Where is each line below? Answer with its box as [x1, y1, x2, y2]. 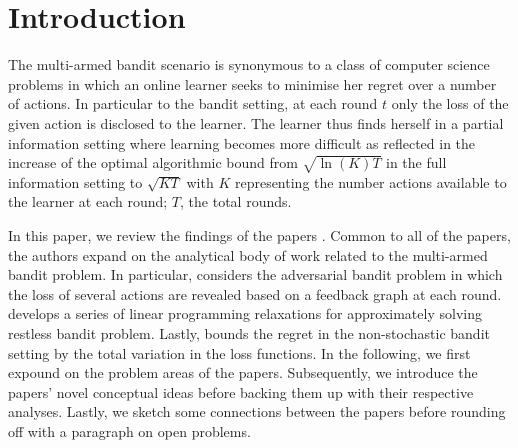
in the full [386, 152, 447, 173]
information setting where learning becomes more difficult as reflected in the [8, 132, 476, 153]
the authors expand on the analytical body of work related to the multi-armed [8, 244, 488, 265]
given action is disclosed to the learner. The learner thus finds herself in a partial [8, 112, 504, 133]
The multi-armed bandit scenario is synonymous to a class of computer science [8, 54, 490, 75]
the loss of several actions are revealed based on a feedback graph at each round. [8, 283, 502, 304]
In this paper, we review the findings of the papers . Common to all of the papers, [8, 225, 511, 246]
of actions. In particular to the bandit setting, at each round [8, 93, 378, 114]
